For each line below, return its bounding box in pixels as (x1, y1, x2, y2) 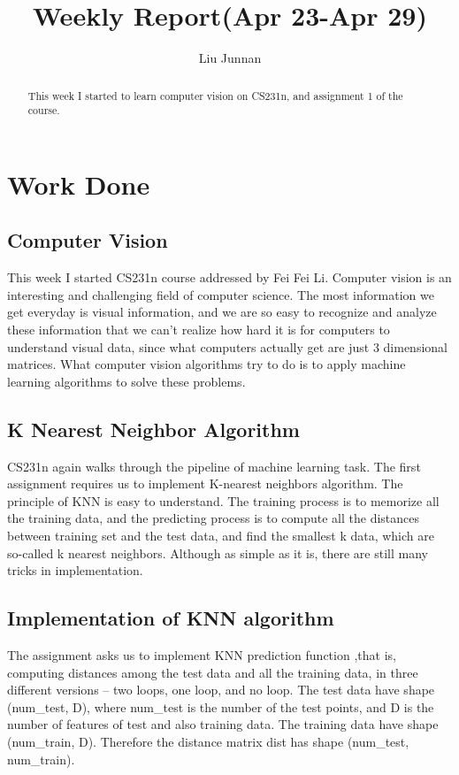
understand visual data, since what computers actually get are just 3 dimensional (7, 337, 448, 356)
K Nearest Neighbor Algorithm (7, 415, 300, 442)
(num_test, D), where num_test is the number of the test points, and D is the (7, 697, 434, 716)
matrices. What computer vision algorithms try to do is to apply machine (7, 355, 406, 373)
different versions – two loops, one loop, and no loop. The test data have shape (7, 680, 435, 699)
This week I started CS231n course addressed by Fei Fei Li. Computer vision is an (7, 268, 452, 287)
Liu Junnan (198, 49, 262, 67)
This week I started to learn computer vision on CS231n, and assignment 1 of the (27, 88, 403, 103)
